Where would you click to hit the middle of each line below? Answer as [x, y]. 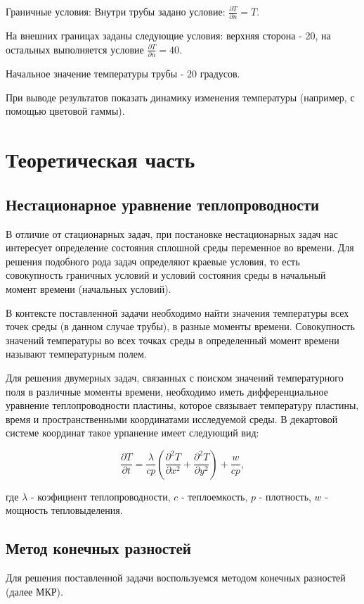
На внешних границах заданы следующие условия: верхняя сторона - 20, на [168, 36]
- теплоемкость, [214, 496]
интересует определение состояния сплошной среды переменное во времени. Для [180, 247]
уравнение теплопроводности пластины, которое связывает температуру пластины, [182, 405]
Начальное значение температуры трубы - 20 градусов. [123, 74]
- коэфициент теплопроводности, [100, 496]
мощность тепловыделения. [64, 510]
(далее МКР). [34, 591]
